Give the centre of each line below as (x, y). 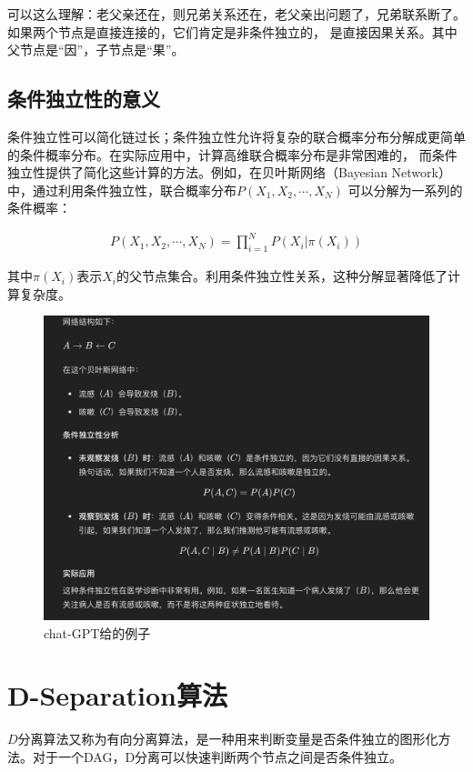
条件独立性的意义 (84, 99)
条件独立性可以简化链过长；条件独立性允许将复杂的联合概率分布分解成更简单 (236, 136)
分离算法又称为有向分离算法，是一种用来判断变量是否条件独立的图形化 (228, 739)
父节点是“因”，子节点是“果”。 (96, 50)
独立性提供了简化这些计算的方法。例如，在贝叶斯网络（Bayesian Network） (229, 172)
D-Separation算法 (117, 695)
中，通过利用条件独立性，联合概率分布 (122, 190)
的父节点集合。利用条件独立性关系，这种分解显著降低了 (282, 276)
